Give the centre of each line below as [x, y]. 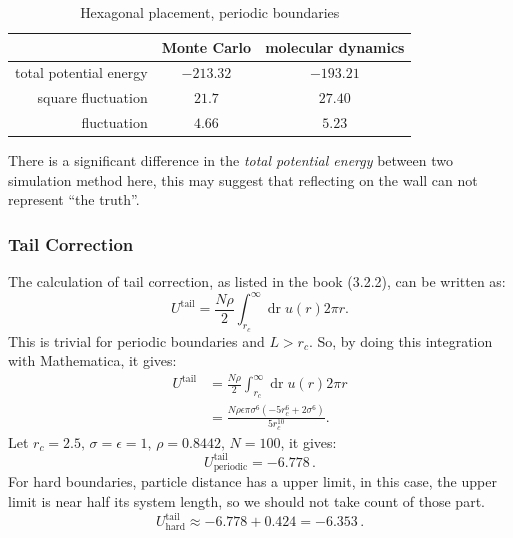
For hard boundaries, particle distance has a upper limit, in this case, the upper [252, 481]
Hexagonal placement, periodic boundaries [210, 12]
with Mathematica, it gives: [92, 360]
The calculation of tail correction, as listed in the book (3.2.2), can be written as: [257, 281]
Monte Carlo [206, 46]
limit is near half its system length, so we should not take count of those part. [246, 501]
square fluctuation [92, 97]
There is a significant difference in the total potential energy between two [230, 160]
